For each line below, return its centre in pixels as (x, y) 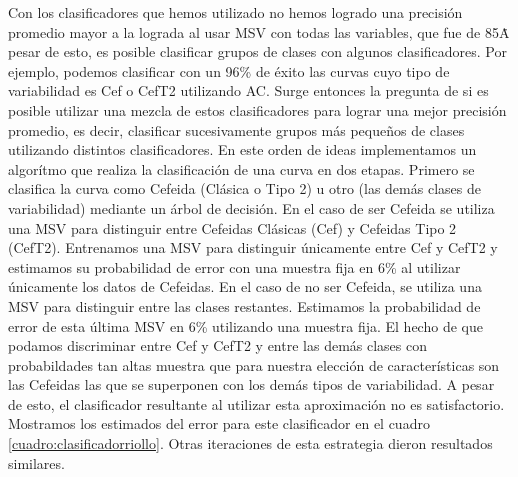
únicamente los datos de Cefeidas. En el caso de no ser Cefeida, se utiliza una (245, 286)
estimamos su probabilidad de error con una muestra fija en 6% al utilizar (234, 266)
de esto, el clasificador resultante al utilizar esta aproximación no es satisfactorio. (256, 403)
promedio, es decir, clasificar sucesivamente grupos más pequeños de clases (236, 129)
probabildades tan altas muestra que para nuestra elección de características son (254, 364)
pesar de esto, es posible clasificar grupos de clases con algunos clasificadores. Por (257, 51)
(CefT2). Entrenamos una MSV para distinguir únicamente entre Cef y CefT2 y (253, 247)
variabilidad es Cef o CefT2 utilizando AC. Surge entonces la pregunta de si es (248, 90)
